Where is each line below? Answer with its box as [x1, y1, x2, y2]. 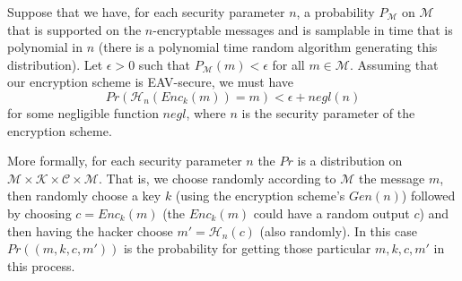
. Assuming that [349, 55, 439, 73]
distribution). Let [7, 55, 103, 73]
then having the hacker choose [7, 221, 173, 240]
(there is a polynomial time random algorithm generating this [98, 38, 438, 56]
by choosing [7, 203, 72, 222]
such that [138, 55, 191, 73]
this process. [7, 256, 75, 275]
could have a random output [253, 203, 410, 222]
